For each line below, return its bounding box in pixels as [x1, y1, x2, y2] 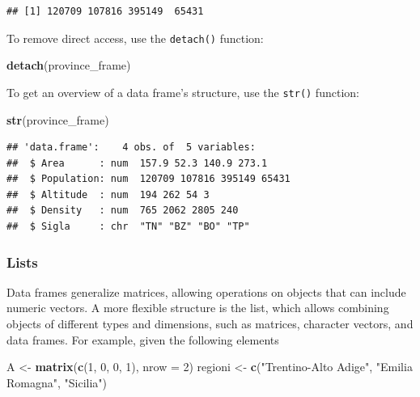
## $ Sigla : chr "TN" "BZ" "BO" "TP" [6, 221, 250, 233]
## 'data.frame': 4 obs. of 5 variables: [6, 141, 256, 154]
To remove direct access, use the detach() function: [6, 29, 264, 46]
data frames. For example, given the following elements [6, 331, 279, 348]
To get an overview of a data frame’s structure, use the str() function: [6, 83, 359, 100]
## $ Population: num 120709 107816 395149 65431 [6, 173, 291, 185]
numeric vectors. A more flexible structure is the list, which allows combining [6, 299, 389, 316]
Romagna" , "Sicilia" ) [6, 374, 108, 391]
